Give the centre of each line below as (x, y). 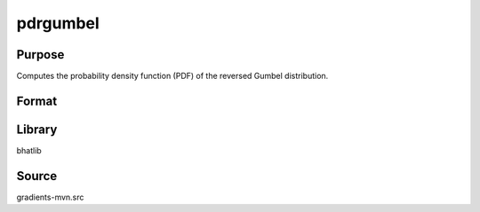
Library (37, 129)
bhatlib (29, 150)
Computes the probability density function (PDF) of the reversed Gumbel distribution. (172, 76)
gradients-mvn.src (50, 197)
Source (37, 176)
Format (37, 101)
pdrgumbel (58, 23)
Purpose (40, 55)
